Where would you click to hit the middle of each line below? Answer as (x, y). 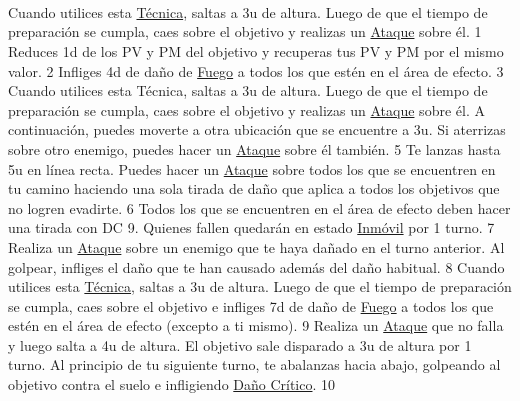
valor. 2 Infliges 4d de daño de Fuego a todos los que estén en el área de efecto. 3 (256, 70)
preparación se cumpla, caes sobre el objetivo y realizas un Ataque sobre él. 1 (245, 31)
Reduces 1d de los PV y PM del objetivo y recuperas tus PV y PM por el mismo (256, 50)
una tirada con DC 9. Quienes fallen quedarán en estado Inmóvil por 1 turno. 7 (251, 227)
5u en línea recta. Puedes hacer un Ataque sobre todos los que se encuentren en (252, 168)
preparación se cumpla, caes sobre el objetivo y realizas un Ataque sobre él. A (246, 109)
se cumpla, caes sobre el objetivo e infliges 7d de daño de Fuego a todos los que (251, 305)
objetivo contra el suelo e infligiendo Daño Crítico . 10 (172, 384)
